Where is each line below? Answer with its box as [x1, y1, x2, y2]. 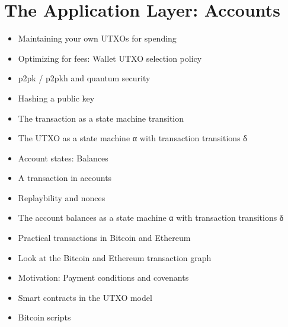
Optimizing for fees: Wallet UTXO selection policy [18, 52, 202, 64]
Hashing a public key [18, 91, 95, 104]
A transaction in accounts [18, 172, 112, 184]
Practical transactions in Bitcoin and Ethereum [18, 231, 191, 244]
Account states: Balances [18, 151, 108, 164]
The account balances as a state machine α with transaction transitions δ [18, 211, 284, 224]
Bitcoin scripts [18, 311, 71, 323]
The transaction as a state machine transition [18, 112, 184, 124]
